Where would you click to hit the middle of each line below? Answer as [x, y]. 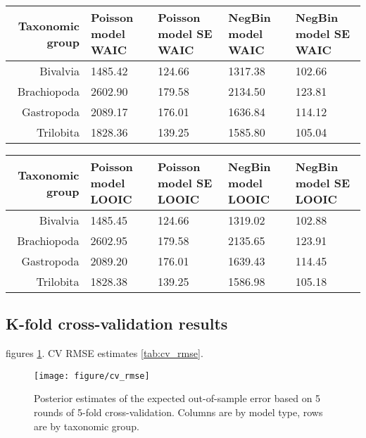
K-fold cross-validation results [117, 324]
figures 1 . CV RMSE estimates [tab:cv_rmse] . [105, 353]
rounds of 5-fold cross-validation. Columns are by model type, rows [178, 412]
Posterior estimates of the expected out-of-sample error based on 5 [177, 398]
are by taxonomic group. [87, 426]
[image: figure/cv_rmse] [92, 376]
